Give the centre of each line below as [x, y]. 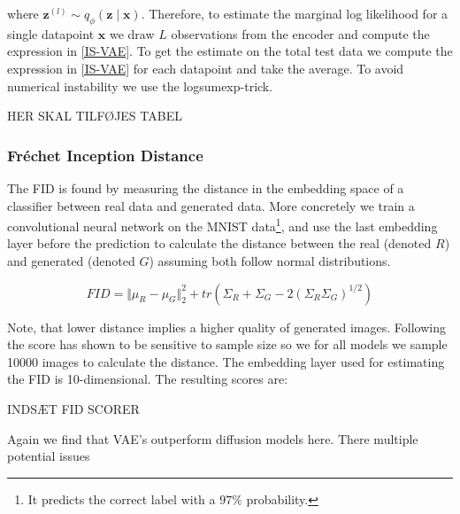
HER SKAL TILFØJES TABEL [95, 116]
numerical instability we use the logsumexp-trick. [140, 86]
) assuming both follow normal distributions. [270, 261]
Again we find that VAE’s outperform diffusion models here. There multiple [213, 438]
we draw [132, 33]
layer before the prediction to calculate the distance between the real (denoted [219, 243]
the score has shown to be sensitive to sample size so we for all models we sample [227, 344]
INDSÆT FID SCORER [73, 408]
